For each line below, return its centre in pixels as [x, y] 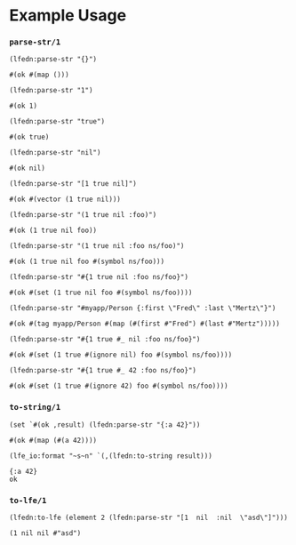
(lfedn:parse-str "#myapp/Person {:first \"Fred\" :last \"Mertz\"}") [143, 309]
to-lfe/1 [28, 500]
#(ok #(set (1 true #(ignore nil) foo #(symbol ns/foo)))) [121, 355]
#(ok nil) [28, 168]
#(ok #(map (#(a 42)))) [53, 440]
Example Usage [68, 16]
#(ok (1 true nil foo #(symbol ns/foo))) [87, 262]
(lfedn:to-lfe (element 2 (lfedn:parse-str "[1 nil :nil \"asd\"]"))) [149, 518]
